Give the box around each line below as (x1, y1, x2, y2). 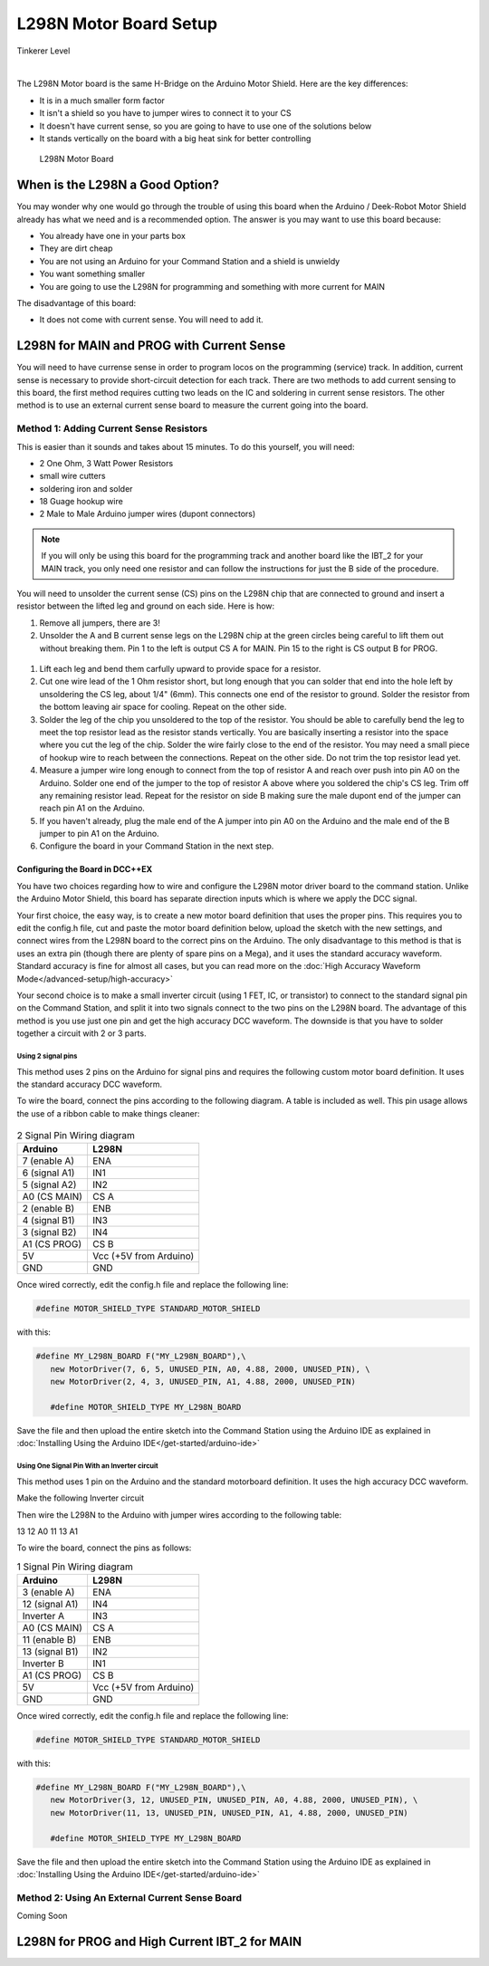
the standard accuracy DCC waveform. (16, 1079, 163, 1089)
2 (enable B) (22, 1203, 75, 1215)
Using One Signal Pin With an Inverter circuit (16, 1462, 158, 1471)
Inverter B (22, 1657, 64, 1670)
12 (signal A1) (22, 1598, 79, 1611)
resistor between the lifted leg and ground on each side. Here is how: (16, 600, 275, 611)
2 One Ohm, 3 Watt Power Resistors (39, 457, 174, 468)
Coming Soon (16, 1911, 68, 1922)
